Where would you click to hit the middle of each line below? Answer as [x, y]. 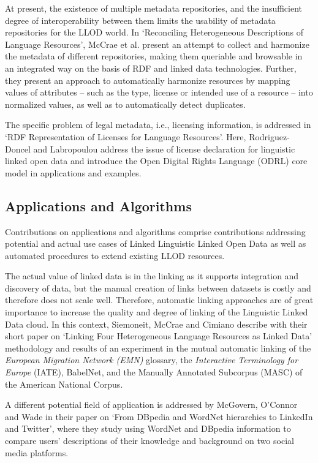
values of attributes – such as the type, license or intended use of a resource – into [159, 92]
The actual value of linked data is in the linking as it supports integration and [152, 276]
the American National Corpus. [64, 384]
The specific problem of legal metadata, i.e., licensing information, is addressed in [158, 125]
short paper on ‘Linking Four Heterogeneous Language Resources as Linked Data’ [159, 336]
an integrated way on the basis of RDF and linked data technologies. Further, [151, 68]
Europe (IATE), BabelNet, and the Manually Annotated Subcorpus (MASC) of [154, 372]
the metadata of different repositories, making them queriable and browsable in [154, 56]
